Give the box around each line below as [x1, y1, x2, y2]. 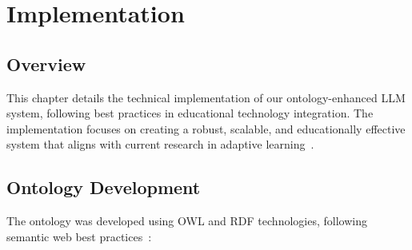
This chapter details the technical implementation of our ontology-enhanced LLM [6, 89, 406, 105]
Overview [6, 51, 86, 76]
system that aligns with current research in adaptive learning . [6, 136, 314, 153]
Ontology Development [6, 175, 201, 200]
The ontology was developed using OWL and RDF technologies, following [6, 212, 367, 229]
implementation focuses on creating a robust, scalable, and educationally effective [6, 120, 406, 137]
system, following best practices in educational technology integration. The [6, 105, 374, 121]
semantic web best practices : [6, 228, 152, 244]
